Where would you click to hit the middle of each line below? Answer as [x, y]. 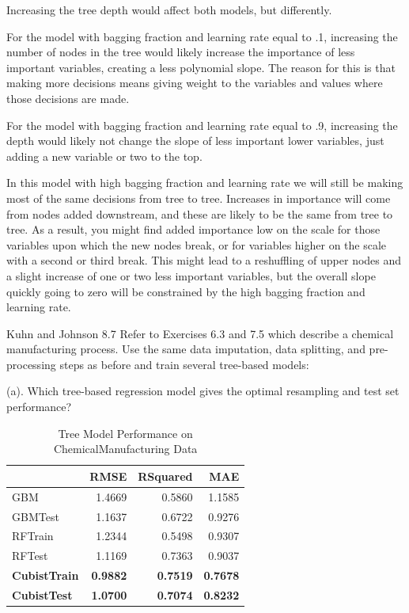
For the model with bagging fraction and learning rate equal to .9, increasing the [202, 125]
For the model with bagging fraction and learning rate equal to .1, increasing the [202, 36]
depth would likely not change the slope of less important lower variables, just [195, 141]
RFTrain [33, 536]
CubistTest [42, 594]
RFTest [30, 556]
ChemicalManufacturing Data [125, 449]
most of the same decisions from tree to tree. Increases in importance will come [199, 198]
